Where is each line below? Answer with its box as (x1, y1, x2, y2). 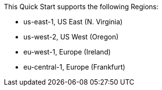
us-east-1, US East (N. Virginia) (23, 18, 123, 26)
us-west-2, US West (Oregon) (23, 33, 119, 41)
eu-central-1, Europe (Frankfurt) (23, 63, 126, 71)
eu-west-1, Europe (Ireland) (23, 48, 111, 56)
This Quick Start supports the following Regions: (4, 2, 159, 11)
